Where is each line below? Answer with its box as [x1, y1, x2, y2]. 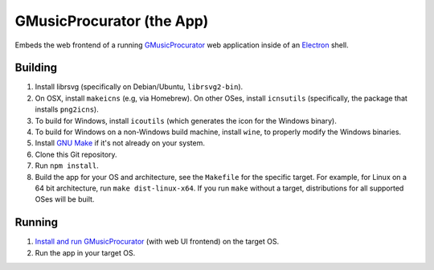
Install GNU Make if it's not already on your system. [35, 138, 205, 148]
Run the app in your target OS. [35, 247, 136, 257]
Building [14, 61, 58, 75]
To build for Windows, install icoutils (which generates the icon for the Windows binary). [35, 116, 337, 125]
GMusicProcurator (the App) [14, 12, 209, 30]
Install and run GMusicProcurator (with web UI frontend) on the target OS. [35, 237, 280, 247]
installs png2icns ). [35, 104, 100, 114]
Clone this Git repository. [35, 149, 117, 159]
